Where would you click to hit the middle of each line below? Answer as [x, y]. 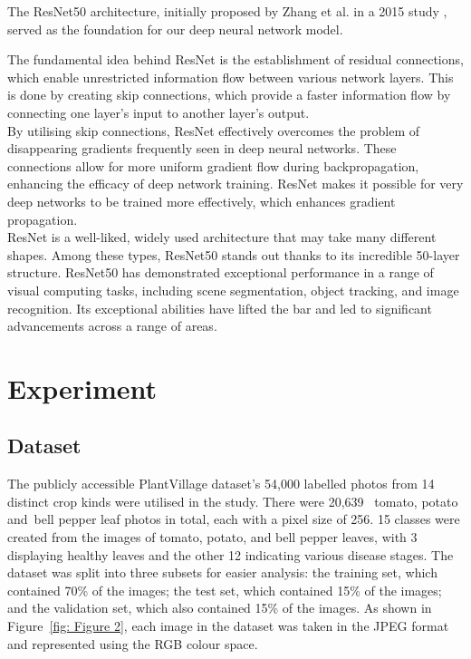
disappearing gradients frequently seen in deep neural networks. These [202, 148]
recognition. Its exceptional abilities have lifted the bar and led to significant [220, 308]
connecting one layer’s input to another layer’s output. [159, 112]
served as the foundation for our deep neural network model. [175, 29]
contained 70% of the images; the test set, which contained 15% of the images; [225, 590]
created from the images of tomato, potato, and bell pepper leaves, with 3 [212, 537]
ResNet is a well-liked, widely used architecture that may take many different [222, 237]
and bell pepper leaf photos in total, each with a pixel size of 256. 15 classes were [234, 519]
